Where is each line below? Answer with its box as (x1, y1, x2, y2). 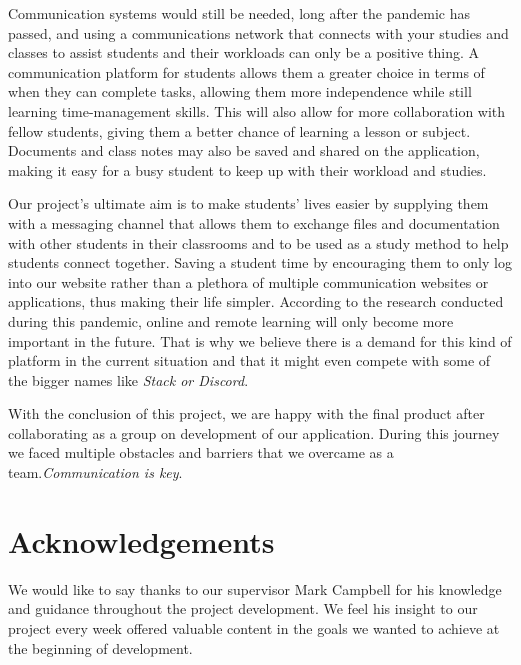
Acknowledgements (8, 520, 275, 561)
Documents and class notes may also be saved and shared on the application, (8, 140, 480, 161)
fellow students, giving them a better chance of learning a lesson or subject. (8, 120, 471, 141)
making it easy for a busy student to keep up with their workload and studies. (8, 159, 487, 180)
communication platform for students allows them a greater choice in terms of (8, 61, 485, 82)
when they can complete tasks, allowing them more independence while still (8, 81, 472, 102)
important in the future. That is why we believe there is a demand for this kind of (8, 330, 512, 351)
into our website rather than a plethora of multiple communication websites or (8, 271, 489, 292)
